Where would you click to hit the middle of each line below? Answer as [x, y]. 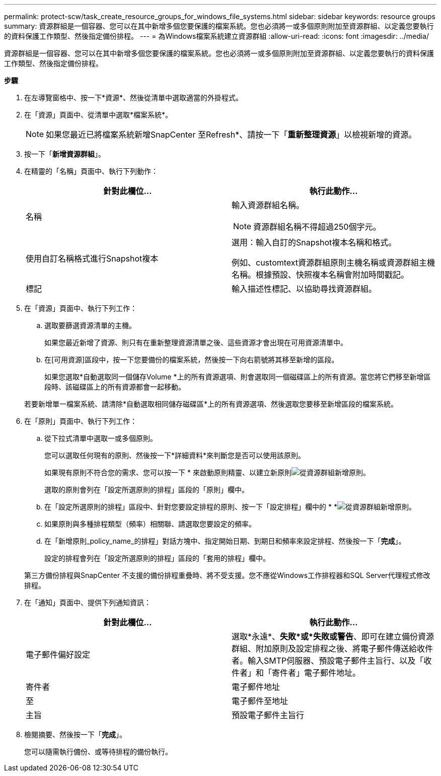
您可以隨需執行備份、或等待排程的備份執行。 [98, 752]
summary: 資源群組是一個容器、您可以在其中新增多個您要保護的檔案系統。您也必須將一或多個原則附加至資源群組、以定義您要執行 [219, 26]
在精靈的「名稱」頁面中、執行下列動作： [91, 171]
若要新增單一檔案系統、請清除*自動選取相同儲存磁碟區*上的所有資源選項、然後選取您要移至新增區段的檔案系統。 [211, 404]
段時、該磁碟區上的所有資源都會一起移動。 [115, 387]
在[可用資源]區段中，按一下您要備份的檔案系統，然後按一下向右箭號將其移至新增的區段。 [192, 360]
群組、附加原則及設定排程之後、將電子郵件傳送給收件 [333, 649]
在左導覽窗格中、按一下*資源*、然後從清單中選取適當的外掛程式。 [134, 98]
